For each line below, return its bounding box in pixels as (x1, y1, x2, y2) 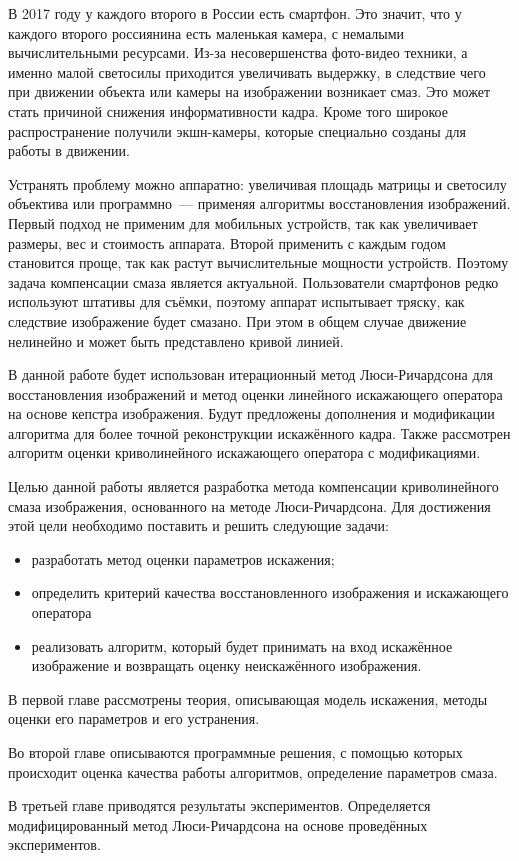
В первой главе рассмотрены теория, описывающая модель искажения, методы (8, 688, 488, 709)
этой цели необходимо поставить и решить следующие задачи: (8, 515, 389, 536)
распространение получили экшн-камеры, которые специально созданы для (8, 120, 466, 141)
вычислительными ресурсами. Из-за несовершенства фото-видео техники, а (8, 42, 468, 63)
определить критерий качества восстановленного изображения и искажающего (31, 582, 509, 603)
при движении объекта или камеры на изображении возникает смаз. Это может (8, 81, 491, 102)
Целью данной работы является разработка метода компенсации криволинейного (8, 476, 499, 497)
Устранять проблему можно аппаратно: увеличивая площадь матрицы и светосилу (8, 173, 507, 194)
